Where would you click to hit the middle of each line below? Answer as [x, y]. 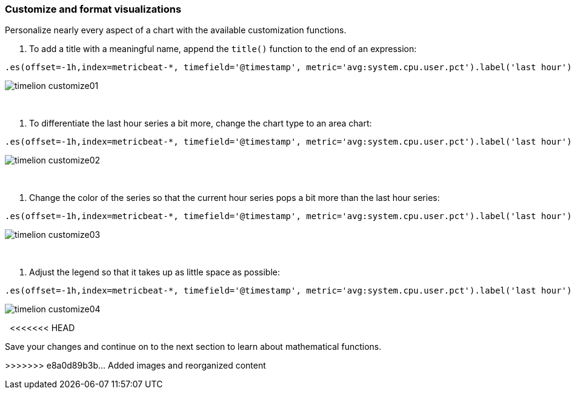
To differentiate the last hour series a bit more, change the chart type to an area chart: [201, 123]
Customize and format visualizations [93, 9]
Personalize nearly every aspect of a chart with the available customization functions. [176, 30]
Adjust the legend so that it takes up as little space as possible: [155, 272]
